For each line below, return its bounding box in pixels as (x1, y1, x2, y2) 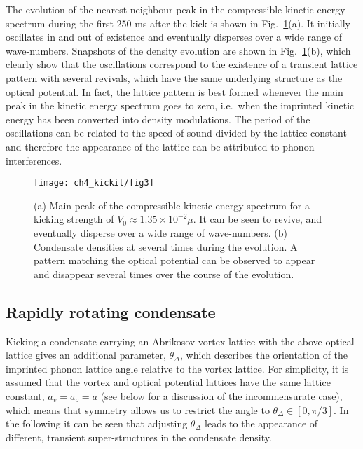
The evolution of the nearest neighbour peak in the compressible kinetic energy (6, 2, 345, 16)
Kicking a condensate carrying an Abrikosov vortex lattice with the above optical (6, 333, 355, 348)
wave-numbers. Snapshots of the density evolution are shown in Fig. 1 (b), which (6, 43, 351, 57)
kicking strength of (34, 212, 114, 226)
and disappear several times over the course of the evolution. (34, 266, 294, 281)
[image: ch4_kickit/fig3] (34, 178, 154, 188)
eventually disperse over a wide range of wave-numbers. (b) (34, 225, 288, 240)
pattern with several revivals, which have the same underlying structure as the (6, 70, 343, 85)
